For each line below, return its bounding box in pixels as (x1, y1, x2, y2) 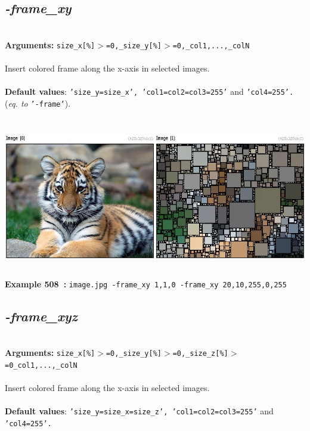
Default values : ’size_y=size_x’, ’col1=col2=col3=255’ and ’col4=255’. (5, 85, 294, 98)
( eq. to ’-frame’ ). (5, 97, 71, 109)
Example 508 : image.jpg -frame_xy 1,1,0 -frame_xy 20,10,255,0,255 (5, 277, 287, 290)
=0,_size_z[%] (172, 349, 228, 358)
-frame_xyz (5, 306, 77, 325)
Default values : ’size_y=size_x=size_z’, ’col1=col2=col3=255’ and (5, 405, 274, 417)
